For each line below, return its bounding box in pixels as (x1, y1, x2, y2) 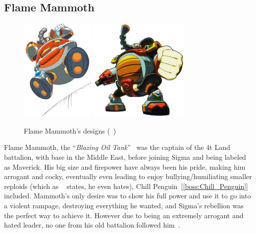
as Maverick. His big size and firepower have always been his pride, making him (4, 161, 246, 172)
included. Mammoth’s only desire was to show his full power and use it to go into (4, 190, 251, 201)
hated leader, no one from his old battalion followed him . (4, 220, 180, 230)
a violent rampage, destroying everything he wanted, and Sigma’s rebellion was (4, 200, 244, 210)
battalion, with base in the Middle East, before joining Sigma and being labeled (4, 151, 246, 162)
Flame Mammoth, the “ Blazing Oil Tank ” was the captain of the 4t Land (4, 142, 230, 152)
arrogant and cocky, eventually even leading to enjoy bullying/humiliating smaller (4, 171, 252, 182)
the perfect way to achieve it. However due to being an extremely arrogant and (4, 210, 244, 220)
